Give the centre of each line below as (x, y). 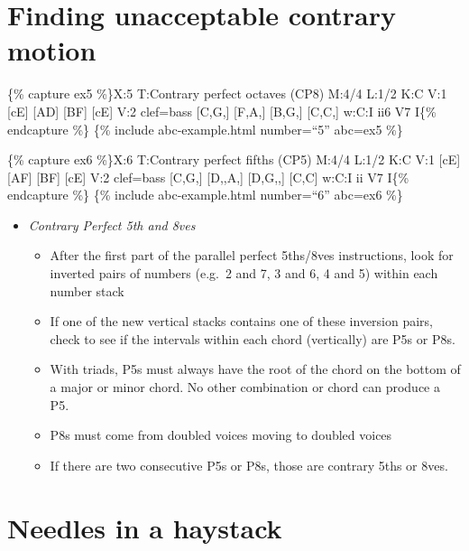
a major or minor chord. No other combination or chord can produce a (245, 387)
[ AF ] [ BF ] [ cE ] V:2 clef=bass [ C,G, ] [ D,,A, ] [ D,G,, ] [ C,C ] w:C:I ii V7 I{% (208, 177)
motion (52, 50)
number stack (87, 290)
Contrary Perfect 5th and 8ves (112, 224)
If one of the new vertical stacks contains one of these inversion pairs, (242, 321)
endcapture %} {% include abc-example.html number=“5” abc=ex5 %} (205, 129)
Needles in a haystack (145, 527)
